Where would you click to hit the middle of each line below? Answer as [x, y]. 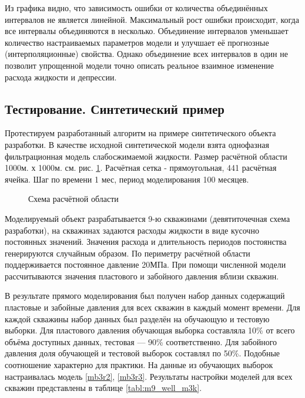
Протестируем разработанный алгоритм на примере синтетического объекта [140, 133]
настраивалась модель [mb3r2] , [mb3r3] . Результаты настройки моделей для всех [149, 376]
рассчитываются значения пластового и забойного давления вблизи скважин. [142, 276]
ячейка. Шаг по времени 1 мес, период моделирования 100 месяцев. [127, 179]
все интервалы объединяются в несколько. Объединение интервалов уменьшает [147, 31]
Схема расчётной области [73, 199]
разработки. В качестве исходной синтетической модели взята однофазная [137, 144]
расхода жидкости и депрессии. [61, 77]
